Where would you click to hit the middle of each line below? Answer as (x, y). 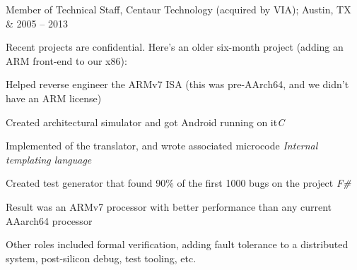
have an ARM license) (54, 98)
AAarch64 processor (49, 220)
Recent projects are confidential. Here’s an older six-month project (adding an (175, 47)
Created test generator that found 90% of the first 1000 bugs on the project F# (178, 183)
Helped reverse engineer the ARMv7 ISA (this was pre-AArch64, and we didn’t (177, 84)
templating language (49, 159)
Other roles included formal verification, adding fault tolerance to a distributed (177, 244)
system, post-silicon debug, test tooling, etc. (101, 258)
